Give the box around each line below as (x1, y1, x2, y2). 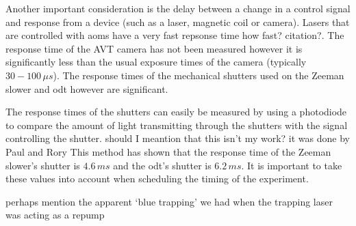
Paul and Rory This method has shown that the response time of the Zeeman (5, 144, 331, 158)
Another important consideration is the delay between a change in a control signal (5, 1, 351, 15)
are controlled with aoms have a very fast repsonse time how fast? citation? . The (5, 28, 344, 42)
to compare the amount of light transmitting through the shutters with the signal (5, 117, 348, 132)
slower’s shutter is (5, 158, 80, 172)
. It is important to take (241, 158, 342, 172)
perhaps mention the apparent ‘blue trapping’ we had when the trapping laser (5, 194, 333, 208)
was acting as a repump (5, 208, 105, 222)
